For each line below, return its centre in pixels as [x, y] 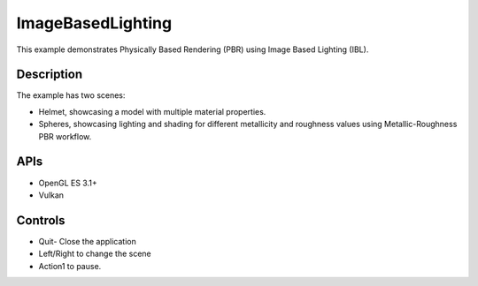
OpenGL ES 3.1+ [68, 183]
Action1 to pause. [70, 266]
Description [50, 75]
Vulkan [51, 195]
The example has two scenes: [71, 95]
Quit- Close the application [87, 241]
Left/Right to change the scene [95, 254]
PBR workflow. [65, 136]
